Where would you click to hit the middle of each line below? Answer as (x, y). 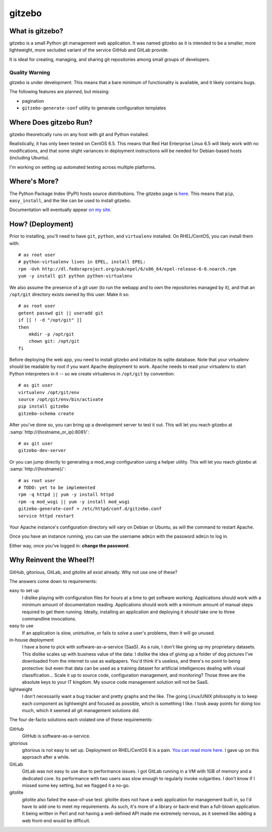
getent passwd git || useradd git (61, 313)
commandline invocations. (49, 619)
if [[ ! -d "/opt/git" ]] (50, 320)
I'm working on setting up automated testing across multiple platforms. (83, 167)
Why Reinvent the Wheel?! (52, 560)
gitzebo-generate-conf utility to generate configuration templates (94, 108)
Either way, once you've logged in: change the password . (70, 546)
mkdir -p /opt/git (51, 334)
